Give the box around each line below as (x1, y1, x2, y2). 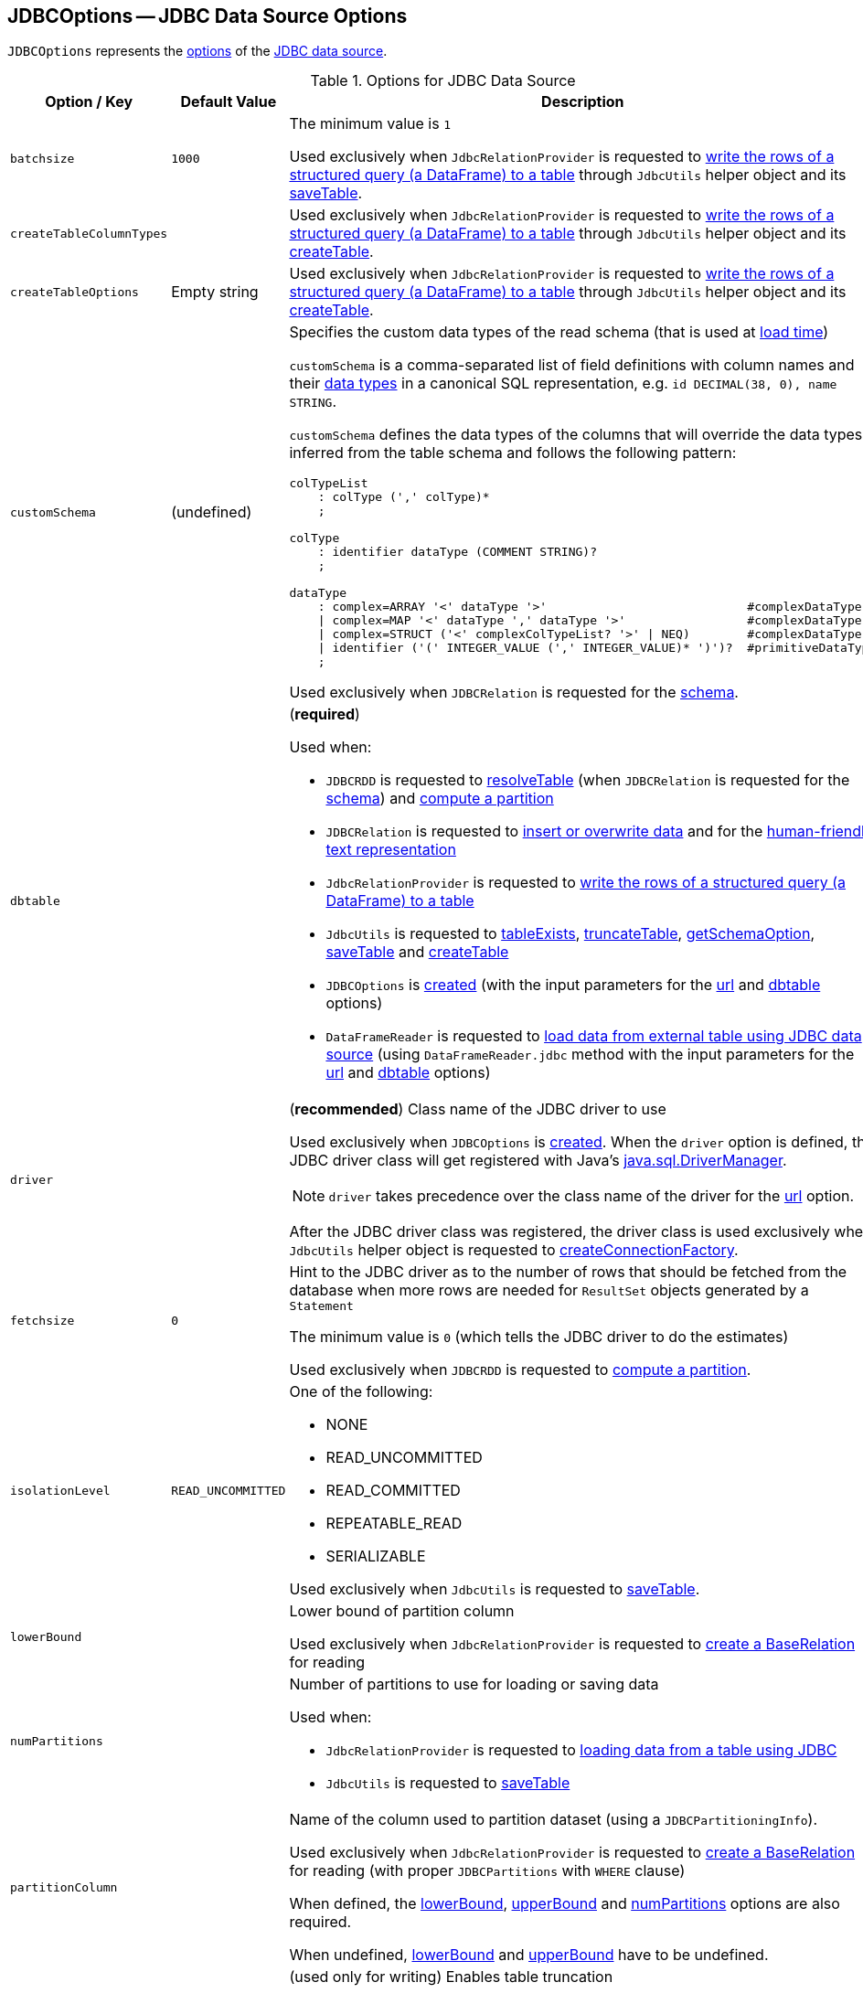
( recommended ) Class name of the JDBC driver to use (289, 1100, 666, 1119)
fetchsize (10, 1314, 75, 1328)
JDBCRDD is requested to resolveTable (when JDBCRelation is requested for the (325, 771, 850, 790)
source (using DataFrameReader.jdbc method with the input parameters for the (325, 1045, 855, 1064)
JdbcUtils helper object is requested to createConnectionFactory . (289, 1241, 739, 1260)
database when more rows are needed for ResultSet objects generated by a (289, 1281, 809, 1300)
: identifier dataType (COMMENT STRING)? (317, 545, 597, 560)
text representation (325, 840, 456, 859)
